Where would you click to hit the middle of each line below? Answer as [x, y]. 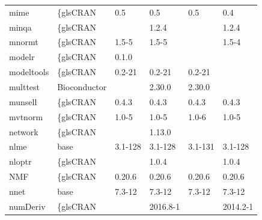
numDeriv [27, 206]
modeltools [29, 72]
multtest [25, 86]
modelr [22, 57]
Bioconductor [82, 86]
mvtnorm [26, 116]
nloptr [20, 161]
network [24, 131]
